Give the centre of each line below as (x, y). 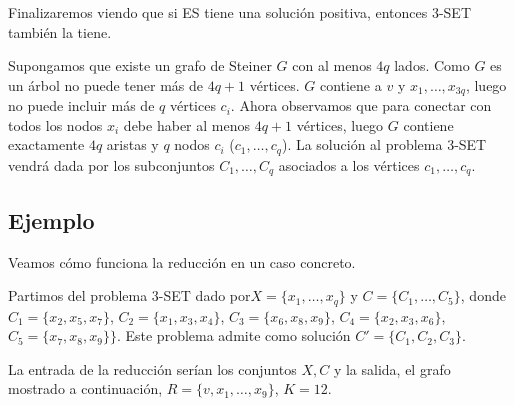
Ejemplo (51, 219)
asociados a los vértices (349, 164)
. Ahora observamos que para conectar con (361, 105)
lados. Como (432, 65)
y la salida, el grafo (392, 368)
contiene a (350, 84)
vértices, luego (340, 124)
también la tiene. (60, 31)
